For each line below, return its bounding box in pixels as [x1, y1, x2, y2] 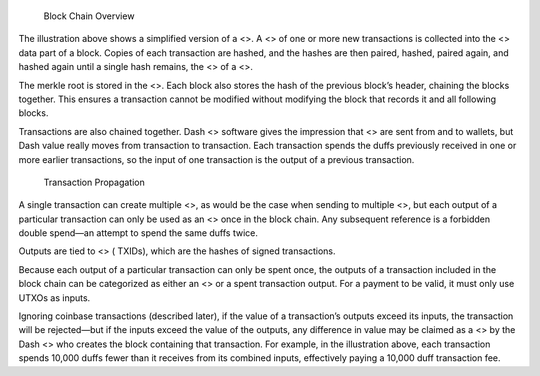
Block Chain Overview [43, 10, 135, 22]
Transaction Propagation [43, 176, 145, 188]
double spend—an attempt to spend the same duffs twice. [18, 227, 259, 239]
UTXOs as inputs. [18, 291, 91, 304]
